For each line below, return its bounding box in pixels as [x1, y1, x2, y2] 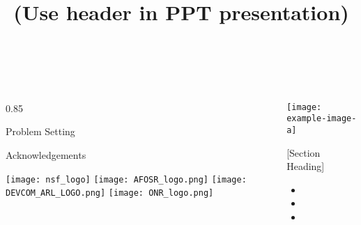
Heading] [286, 159, 325, 173]
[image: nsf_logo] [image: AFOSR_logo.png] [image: [6, 174, 247, 185]
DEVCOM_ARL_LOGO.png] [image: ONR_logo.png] [6, 188, 214, 199]
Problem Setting [6, 124, 75, 139]
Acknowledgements [6, 147, 86, 162]
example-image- [286, 114, 357, 124]
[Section [286, 145, 321, 160]
